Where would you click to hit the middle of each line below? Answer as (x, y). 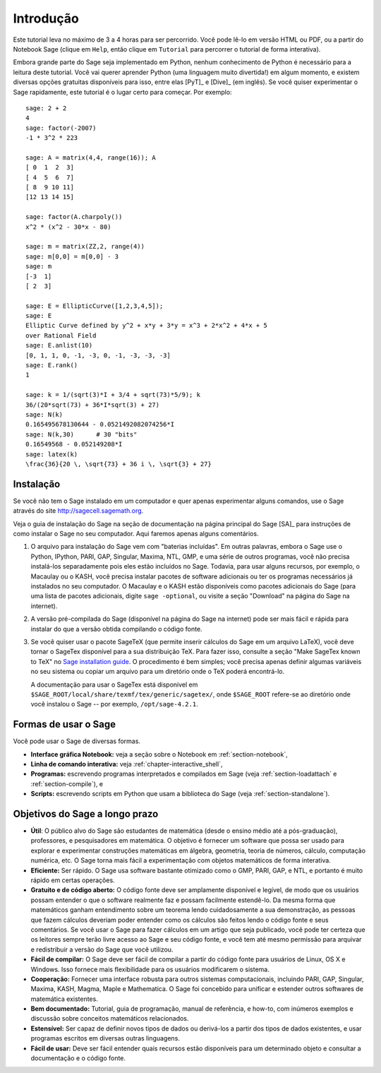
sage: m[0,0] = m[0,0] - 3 (72, 256)
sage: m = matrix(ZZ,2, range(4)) (85, 247)
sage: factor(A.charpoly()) (74, 217)
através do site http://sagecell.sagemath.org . (78, 511)
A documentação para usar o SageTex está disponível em (114, 684)
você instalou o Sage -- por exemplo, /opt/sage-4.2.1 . (114, 704)
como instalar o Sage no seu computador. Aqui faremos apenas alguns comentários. (136, 534)
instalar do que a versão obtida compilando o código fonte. (116, 629)
